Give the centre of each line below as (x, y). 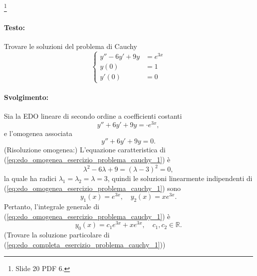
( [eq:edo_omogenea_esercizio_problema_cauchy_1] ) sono (92, 188)
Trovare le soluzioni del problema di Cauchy (71, 46)
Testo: (15, 27)
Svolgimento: (26, 97)
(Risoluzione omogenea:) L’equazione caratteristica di (85, 150)
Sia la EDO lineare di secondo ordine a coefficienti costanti (93, 116)
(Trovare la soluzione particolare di (57, 235)
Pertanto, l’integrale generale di (52, 207)
